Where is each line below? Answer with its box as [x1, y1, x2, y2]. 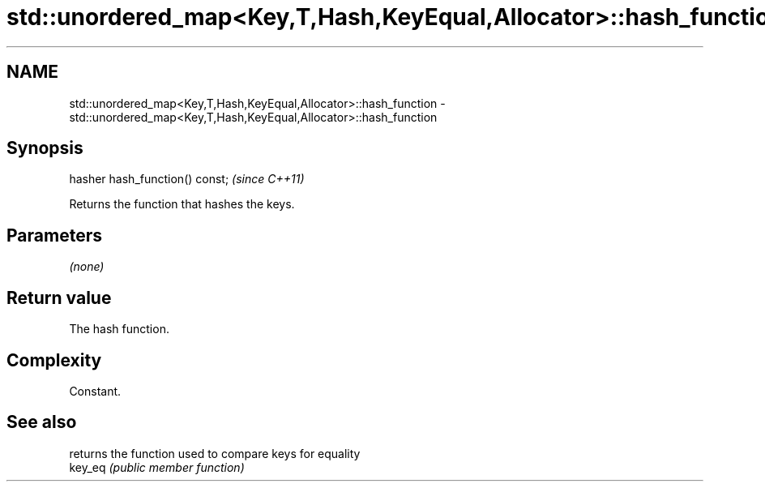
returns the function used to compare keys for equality [69, 446, 361, 460]
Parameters [6, 225, 102, 246]
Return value [6, 287, 112, 308]
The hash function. [69, 322, 169, 336]
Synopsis [6, 138, 83, 159]
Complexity [6, 349, 102, 370]
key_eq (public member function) [69, 460, 245, 474]
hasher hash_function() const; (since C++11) [69, 172, 305, 186]
